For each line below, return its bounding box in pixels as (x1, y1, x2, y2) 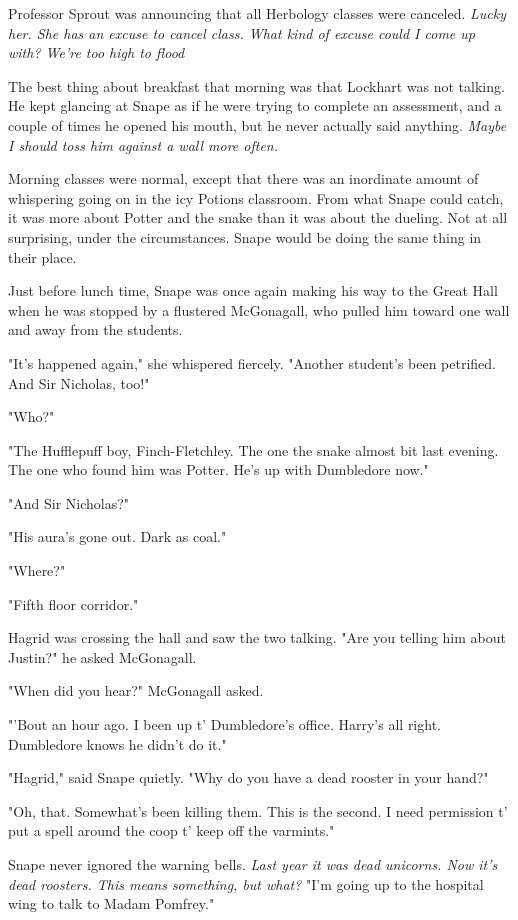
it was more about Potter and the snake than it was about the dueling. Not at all (8, 207, 508, 228)
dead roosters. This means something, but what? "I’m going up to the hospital (8, 873, 484, 894)
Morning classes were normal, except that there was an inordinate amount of (8, 168, 479, 189)
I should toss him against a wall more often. (8, 134, 279, 155)
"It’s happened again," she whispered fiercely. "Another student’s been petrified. (8, 352, 497, 373)
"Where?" (8, 560, 66, 581)
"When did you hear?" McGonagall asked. (8, 680, 264, 701)
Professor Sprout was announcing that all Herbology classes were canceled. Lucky (8, 3, 507, 23)
